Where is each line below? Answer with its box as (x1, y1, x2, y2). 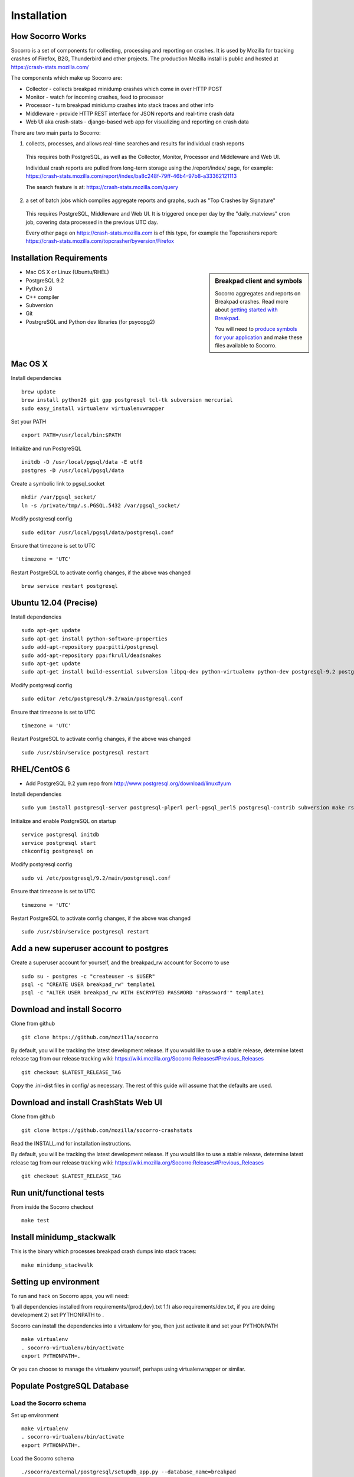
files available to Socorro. (215, 342, 277, 349)
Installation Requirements (11, 253, 108, 263)
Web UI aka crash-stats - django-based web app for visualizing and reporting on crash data (25, 118, 249, 125)
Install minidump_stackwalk (11, 1232, 116, 1242)
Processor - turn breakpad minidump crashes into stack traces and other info (25, 102, 214, 109)
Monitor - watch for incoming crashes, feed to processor (25, 93, 164, 100)
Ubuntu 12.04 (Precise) (11, 597, 98, 608)
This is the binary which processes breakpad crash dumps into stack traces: (11, 1248, 197, 1255)
